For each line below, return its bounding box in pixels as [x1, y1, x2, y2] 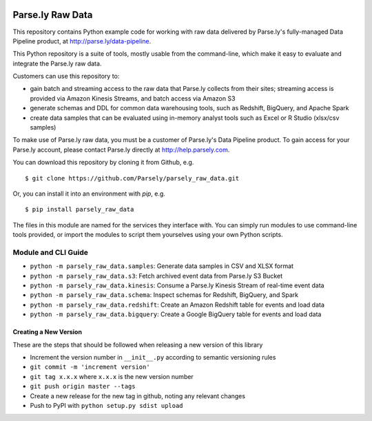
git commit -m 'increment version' [30, 363, 151, 371]
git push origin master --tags [30, 382, 136, 391]
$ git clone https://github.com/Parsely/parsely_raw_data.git [25, 174, 240, 182]
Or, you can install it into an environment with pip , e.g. [12, 189, 165, 198]
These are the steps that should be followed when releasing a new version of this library [12, 340, 263, 349]
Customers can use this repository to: [12, 72, 120, 81]
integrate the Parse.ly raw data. [12, 59, 102, 68]
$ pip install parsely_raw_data [25, 205, 134, 214]
